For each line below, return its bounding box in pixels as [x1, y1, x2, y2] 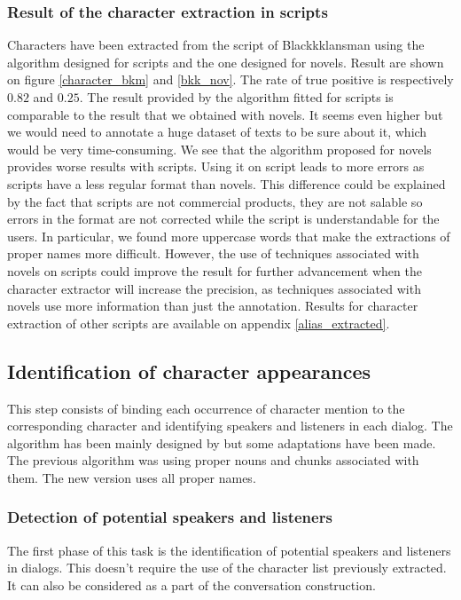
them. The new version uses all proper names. [7, 468, 256, 486]
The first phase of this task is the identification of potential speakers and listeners [7, 541, 451, 559]
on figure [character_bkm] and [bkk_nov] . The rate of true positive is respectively [7, 70, 454, 89]
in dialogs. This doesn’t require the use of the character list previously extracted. [7, 558, 447, 577]
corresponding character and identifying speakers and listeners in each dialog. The [7, 416, 453, 435]
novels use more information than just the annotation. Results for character [7, 296, 418, 315]
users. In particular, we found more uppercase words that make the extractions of [7, 226, 450, 245]
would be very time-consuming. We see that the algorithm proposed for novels [7, 139, 432, 158]
